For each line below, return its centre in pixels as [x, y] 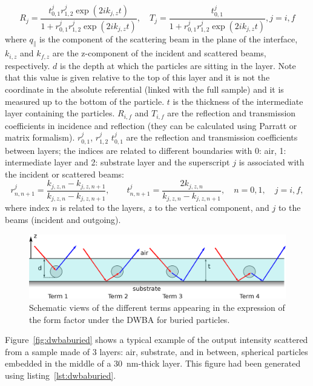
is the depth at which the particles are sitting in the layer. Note [178, 65]
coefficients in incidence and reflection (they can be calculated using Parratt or [151, 125]
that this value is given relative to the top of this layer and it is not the [137, 77]
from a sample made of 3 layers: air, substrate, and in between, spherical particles [156, 351]
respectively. [28, 65]
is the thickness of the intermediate [238, 101]
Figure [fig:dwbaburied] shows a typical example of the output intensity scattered [156, 340]
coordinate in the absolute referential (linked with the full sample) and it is [144, 89]
